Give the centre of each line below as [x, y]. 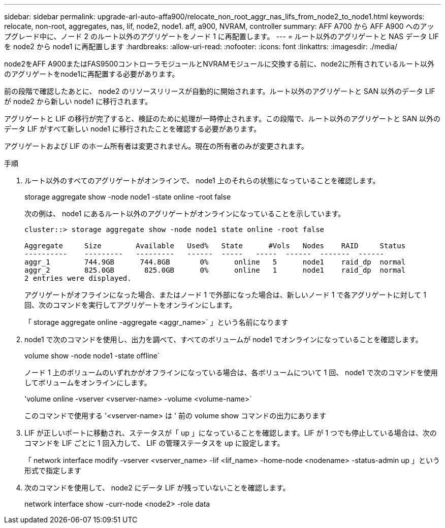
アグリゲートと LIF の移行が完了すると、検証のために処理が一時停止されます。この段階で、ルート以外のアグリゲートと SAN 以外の [222, 119]
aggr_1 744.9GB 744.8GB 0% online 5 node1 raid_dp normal [215, 262]
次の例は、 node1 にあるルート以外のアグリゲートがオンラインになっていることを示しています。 [185, 213]
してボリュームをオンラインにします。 [88, 383]
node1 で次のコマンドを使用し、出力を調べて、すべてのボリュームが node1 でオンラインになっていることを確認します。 [224, 339]
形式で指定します [53, 470]
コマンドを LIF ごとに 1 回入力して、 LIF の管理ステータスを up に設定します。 [154, 443]
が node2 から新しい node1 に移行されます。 [78, 101]
